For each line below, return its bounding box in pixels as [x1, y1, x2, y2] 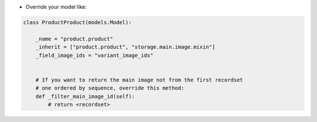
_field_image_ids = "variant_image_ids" [35, 52, 154, 59]
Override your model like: [25, 4, 87, 10]
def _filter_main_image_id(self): [35, 93, 135, 100]
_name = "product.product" [35, 35, 114, 42]
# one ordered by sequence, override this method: [35, 85, 184, 91]
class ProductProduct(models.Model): [23, 19, 132, 26]
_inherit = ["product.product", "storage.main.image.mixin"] [35, 44, 215, 50]
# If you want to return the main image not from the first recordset [35, 76, 244, 83]
